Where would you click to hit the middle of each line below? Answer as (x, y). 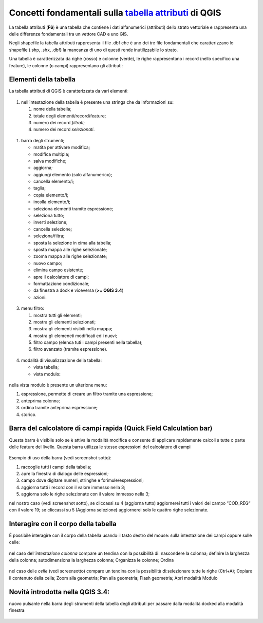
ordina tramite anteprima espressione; (59, 408)
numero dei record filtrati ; (59, 122)
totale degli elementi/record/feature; (70, 116)
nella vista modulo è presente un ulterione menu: (58, 385)
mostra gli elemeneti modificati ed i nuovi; (75, 336)
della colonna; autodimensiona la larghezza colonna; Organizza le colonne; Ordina (91, 560)
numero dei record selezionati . (64, 130)
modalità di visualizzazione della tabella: (62, 360)
